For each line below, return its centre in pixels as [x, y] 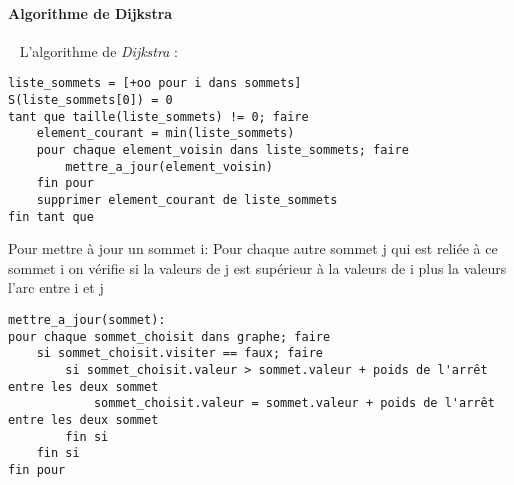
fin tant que [51, 216]
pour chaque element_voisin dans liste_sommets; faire [222, 150]
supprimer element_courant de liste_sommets [187, 199]
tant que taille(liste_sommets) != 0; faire [158, 116]
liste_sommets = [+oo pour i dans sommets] [155, 83]
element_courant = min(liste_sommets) [165, 133]
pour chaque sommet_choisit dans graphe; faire [169, 336]
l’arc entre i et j [56, 287]
